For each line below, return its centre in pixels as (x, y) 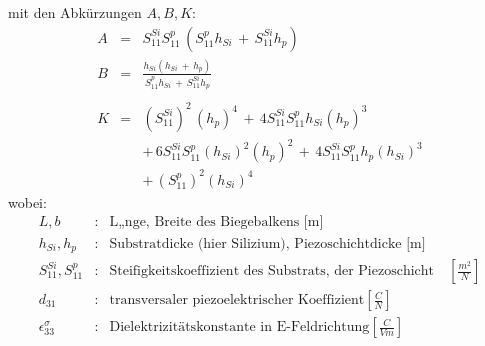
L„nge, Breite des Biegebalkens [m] (216, 222)
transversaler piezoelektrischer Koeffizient (237, 300)
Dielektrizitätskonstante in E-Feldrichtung (239, 327)
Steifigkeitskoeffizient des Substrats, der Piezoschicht (272, 271)
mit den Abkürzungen (75, 12)
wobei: (27, 201)
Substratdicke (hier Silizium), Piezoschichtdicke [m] (267, 243)
